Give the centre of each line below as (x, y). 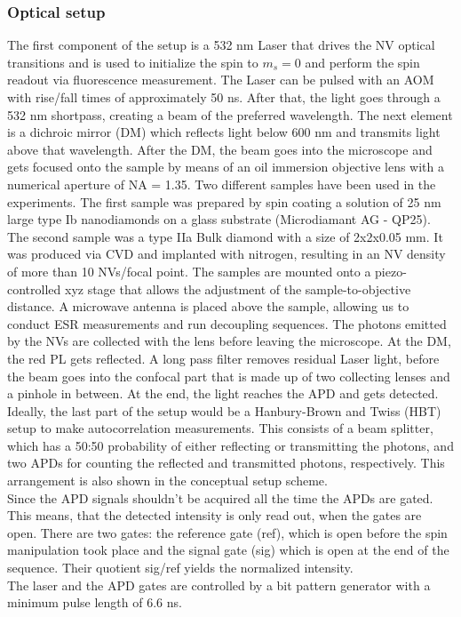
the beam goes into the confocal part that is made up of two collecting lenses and (229, 376)
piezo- (391, 271)
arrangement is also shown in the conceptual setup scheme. (167, 481)
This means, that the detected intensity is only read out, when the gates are (215, 515)
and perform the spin (362, 62)
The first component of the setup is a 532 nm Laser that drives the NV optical (221, 45)
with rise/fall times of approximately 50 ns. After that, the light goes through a (224, 97)
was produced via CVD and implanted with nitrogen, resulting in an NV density (227, 254)
